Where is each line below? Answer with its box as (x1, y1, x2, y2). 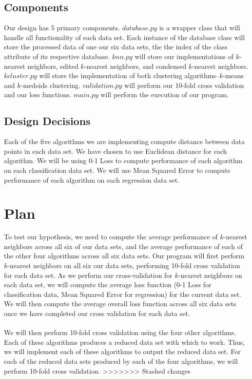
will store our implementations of (135, 51, 234, 61)
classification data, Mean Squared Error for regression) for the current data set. (4, 289, 241, 299)
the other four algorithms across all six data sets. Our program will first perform (4, 251, 245, 261)
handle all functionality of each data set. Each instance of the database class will (4, 32, 245, 42)
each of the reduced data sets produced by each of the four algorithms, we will (4, 356, 238, 366)
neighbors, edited (27, 61, 78, 71)
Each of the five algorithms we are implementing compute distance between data (4, 136, 245, 147)
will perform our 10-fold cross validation (124, 80, 244, 90)
